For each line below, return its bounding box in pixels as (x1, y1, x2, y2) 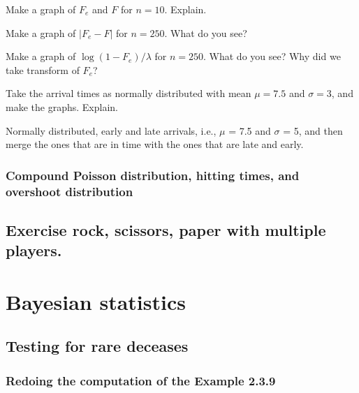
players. (6, 239, 62, 261)
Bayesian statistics (6, 287, 186, 316)
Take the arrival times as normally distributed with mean (6, 86, 251, 101)
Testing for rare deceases (6, 335, 189, 357)
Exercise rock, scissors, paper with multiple (6, 218, 326, 240)
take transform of (6, 62, 80, 77)
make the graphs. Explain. (6, 99, 118, 114)
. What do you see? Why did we (203, 49, 341, 64)
